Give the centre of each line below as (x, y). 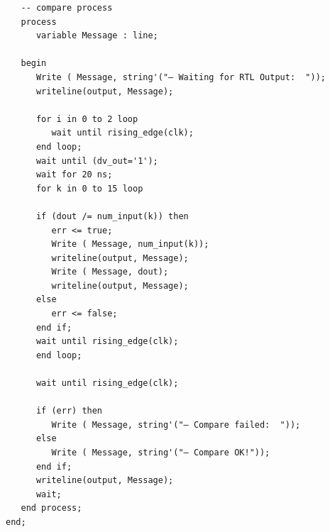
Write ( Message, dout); (110, 272)
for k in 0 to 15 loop (89, 188)
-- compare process (67, 8)
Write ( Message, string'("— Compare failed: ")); (176, 425)
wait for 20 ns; (74, 175)
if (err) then (69, 411)
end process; (51, 508)
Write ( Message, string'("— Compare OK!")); (161, 453)
